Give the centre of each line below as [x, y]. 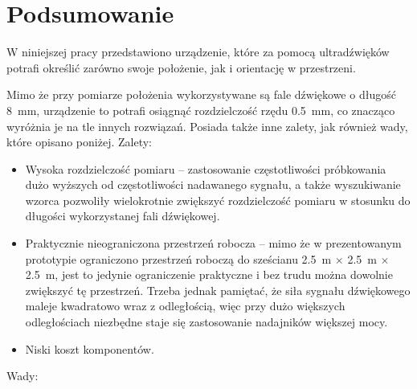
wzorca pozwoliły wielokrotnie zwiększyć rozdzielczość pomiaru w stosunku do [218, 200]
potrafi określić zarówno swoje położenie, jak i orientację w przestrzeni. [181, 67]
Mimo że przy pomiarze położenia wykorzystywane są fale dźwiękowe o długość [201, 94]
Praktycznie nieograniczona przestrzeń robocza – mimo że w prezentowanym [213, 243]
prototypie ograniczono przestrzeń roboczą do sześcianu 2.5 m [178, 258]
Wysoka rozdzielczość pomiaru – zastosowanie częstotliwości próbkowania [206, 168]
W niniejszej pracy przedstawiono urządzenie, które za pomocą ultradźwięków [198, 52]
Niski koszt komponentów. [90, 348]
